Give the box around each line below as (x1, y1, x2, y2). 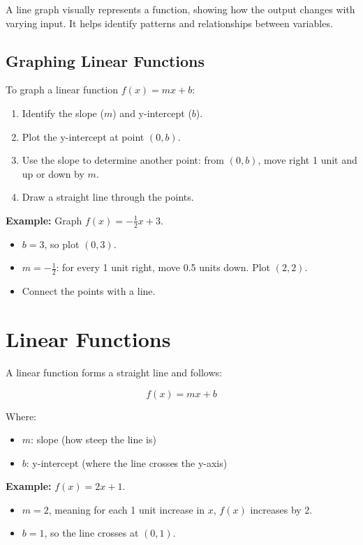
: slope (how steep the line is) (31, 432, 156, 447)
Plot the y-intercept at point (22, 129, 145, 144)
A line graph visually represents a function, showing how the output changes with (6, 2, 355, 16)
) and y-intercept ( (112, 105, 192, 120)
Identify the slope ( (22, 105, 104, 120)
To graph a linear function (6, 82, 119, 97)
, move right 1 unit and (258, 153, 357, 167)
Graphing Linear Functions (6, 49, 205, 71)
